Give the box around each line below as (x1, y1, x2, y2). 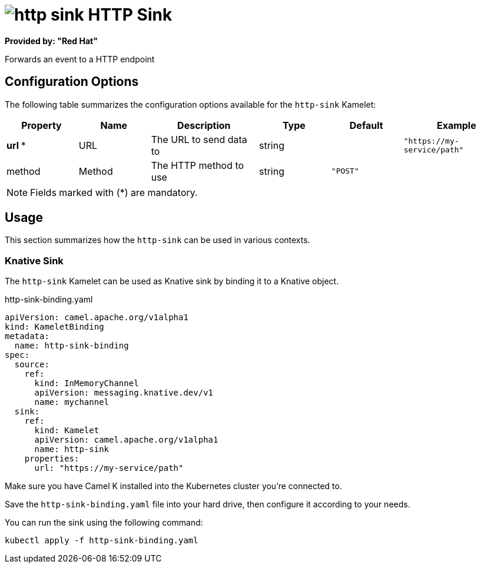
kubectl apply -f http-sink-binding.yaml (5, 536, 198, 546)
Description (177, 119, 231, 131)
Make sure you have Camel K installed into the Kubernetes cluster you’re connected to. (5, 481, 342, 491)
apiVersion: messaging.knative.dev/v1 (34, 388, 214, 398)
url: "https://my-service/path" (34, 463, 184, 473)
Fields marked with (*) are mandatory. (30, 186, 198, 198)
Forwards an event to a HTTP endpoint (5, 54, 155, 64)
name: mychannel (34, 397, 110, 407)
